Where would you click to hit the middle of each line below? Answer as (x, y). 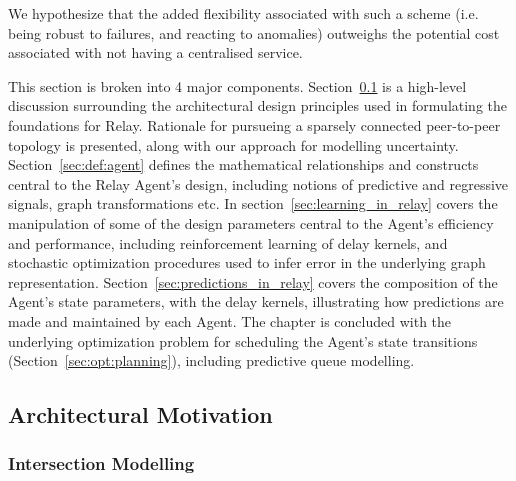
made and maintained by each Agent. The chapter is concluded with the (230, 320)
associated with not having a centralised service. (155, 52)
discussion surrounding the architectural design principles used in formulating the (257, 105)
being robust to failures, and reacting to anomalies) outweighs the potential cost (254, 32)
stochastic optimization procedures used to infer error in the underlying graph (247, 262)
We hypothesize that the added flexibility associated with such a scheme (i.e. (243, 13)
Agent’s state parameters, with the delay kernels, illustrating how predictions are (256, 301)
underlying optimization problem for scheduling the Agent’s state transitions (243, 340)
